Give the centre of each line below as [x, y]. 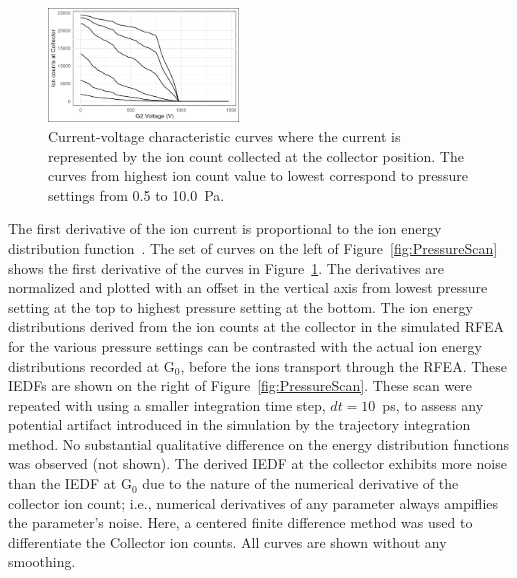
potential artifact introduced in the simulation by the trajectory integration [239, 424]
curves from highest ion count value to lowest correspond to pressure [258, 175]
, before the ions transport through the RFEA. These [344, 365]
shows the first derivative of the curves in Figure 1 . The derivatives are [226, 267]
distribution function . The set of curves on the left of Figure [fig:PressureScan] [253, 247]
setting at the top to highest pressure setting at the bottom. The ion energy [240, 306]
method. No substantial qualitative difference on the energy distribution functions [258, 443]
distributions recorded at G [91, 365]
